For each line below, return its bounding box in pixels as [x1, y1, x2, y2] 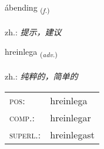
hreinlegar [50, 110, 91, 124]
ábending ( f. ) [5, 1, 50, 15]
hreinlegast [50, 127, 95, 141]
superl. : [9, 127, 41, 141]
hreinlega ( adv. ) [5, 45, 58, 59]
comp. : [9, 110, 35, 124]
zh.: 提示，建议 [5, 25, 62, 38]
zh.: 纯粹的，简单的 [5, 70, 78, 82]
